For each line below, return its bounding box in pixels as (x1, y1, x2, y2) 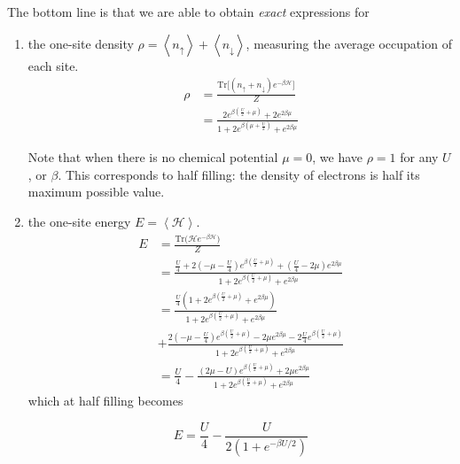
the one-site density (27, 34, 134, 52)
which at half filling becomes (27, 391, 183, 410)
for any (400, 148, 439, 166)
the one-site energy (27, 212, 131, 230)
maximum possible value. (27, 182, 165, 201)
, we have (312, 148, 363, 166)
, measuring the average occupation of (246, 34, 452, 52)
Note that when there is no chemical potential (27, 148, 278, 166)
